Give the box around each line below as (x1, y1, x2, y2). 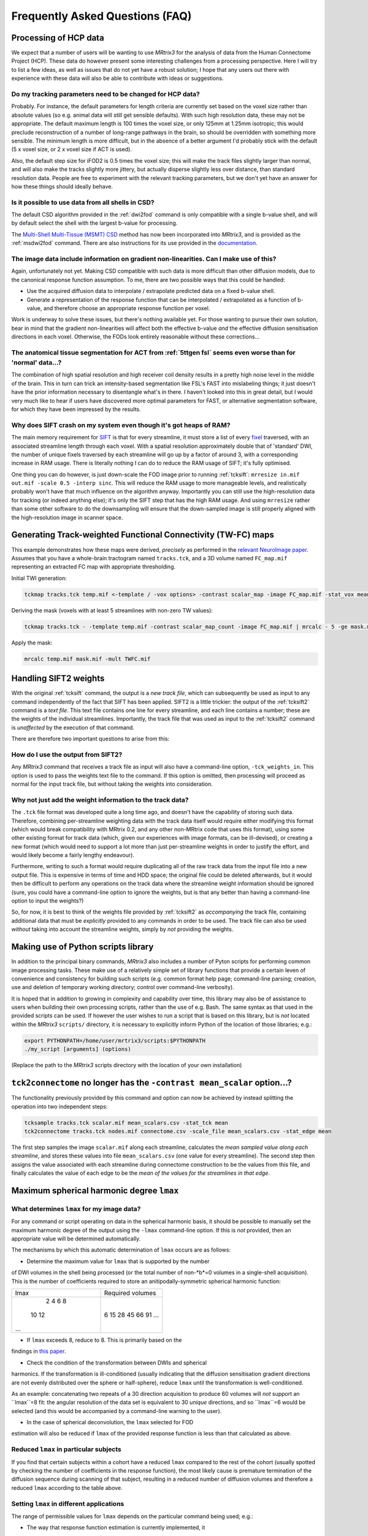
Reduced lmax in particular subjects (11, 1445, 122, 1454)
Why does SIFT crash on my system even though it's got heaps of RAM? (11, 421, 231, 429)
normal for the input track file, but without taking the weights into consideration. (11, 780, 213, 788)
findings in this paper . (11, 1347, 66, 1355)
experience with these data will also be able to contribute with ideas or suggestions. (11, 74, 224, 82)
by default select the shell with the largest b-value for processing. (11, 219, 178, 227)
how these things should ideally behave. (11, 182, 113, 190)
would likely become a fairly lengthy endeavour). (11, 852, 135, 859)
